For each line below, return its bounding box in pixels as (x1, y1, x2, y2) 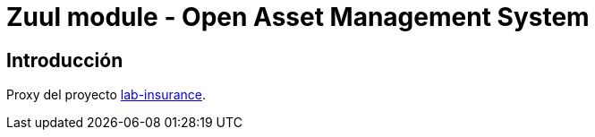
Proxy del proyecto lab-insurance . (6, 87, 207, 103)
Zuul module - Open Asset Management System (6, 2, 590, 32)
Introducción (6, 48, 123, 72)
